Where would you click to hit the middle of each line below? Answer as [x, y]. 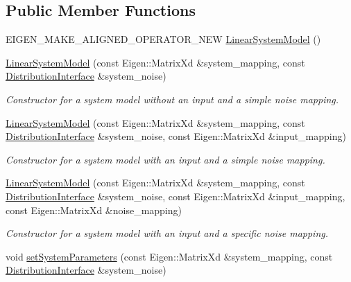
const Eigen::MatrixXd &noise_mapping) [94, 210]
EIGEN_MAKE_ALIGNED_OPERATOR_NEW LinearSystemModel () [163, 39]
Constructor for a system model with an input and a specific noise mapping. [167, 233]
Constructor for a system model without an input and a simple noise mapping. [172, 99]
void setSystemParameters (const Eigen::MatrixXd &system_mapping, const [169, 256]
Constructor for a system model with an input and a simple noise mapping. [165, 159]
